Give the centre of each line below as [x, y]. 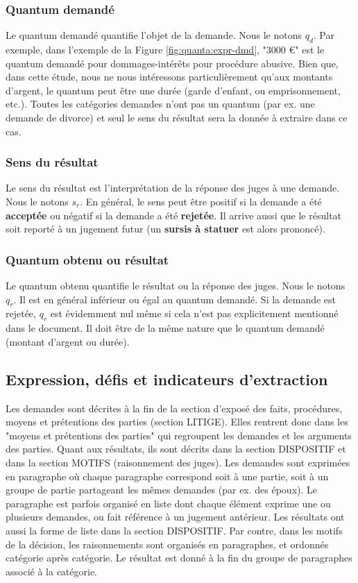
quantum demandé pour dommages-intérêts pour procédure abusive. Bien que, [172, 63]
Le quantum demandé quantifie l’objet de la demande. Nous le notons [154, 35]
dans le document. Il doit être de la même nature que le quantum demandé [165, 328]
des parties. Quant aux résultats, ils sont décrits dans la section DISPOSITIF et [176, 449]
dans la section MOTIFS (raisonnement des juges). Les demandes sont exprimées [178, 462]
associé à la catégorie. [51, 571]
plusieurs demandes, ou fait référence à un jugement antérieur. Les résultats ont [175, 517]
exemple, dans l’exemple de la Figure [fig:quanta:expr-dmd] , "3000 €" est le [165, 50]
